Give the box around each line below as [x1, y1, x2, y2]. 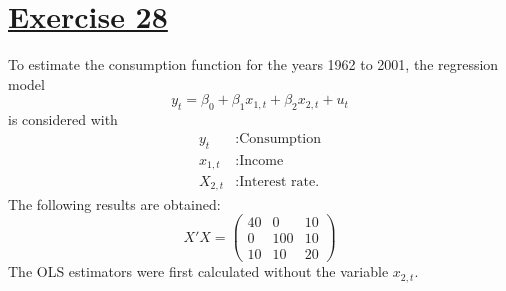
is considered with [8, 109, 118, 130]
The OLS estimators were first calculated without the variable [8, 261, 389, 282]
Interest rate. [239, 175, 320, 190]
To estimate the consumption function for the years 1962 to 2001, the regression [8, 54, 499, 75]
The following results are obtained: [8, 193, 221, 214]
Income [239, 153, 284, 168]
